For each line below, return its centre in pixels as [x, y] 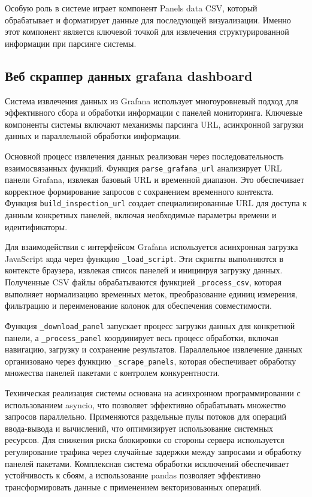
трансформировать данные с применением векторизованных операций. [134, 487]
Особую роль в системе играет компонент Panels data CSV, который [131, 8]
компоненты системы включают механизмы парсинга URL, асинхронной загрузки [154, 124]
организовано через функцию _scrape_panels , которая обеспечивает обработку [151, 361]
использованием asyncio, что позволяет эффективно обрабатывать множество [146, 404]
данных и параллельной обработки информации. [93, 136]
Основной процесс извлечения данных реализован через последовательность [144, 156]
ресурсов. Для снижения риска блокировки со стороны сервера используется [145, 440]
